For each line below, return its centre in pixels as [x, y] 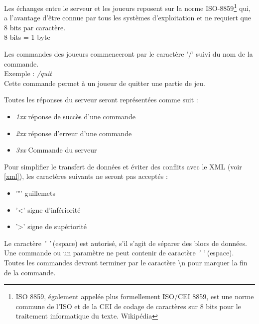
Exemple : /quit [28, 73]
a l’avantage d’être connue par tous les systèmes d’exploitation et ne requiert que [128, 18]
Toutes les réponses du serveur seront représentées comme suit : [101, 100]
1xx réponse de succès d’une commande [75, 116]
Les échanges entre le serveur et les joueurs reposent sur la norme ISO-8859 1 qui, [127, 7]
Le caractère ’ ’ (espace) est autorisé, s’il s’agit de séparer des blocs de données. [126, 243]
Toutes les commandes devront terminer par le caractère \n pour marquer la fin [126, 262]
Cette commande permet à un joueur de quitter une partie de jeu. [105, 83]
